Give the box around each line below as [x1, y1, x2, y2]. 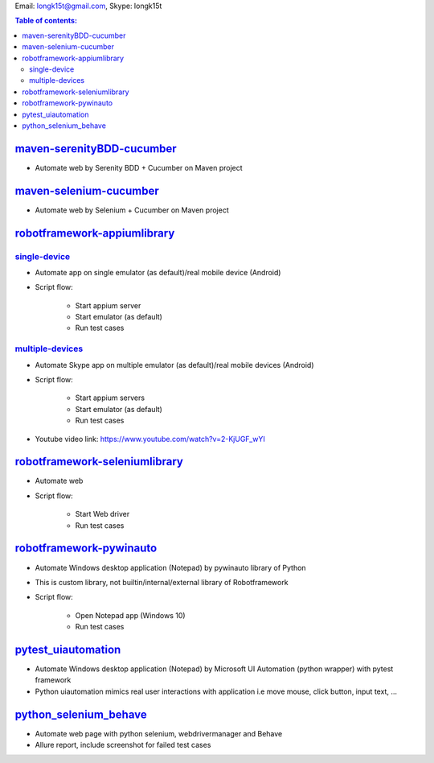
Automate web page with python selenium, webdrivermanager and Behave [35, 728, 283, 738]
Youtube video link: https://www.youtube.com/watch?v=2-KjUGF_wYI [35, 434, 265, 443]
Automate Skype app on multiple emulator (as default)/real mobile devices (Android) [35, 360, 314, 369]
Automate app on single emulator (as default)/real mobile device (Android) [35, 267, 281, 277]
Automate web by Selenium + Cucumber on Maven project [35, 205, 229, 215]
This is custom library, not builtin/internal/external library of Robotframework [35, 577, 289, 587]
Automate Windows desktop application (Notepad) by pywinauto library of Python [35, 563, 306, 572]
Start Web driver [75, 509, 130, 519]
